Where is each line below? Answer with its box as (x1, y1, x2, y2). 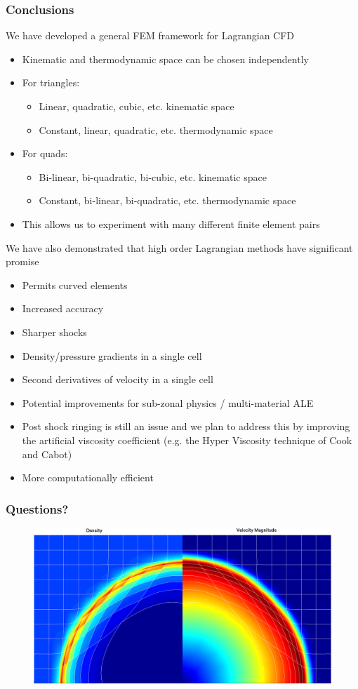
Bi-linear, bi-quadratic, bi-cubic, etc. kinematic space (39, 169, 267, 184)
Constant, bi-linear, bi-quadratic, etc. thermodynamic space (39, 193, 296, 208)
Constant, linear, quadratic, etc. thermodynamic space (39, 122, 273, 137)
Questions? (6, 500, 69, 517)
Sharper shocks (22, 324, 87, 339)
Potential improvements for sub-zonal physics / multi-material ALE (22, 395, 314, 410)
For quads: (22, 146, 68, 161)
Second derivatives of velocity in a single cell (22, 372, 213, 387)
